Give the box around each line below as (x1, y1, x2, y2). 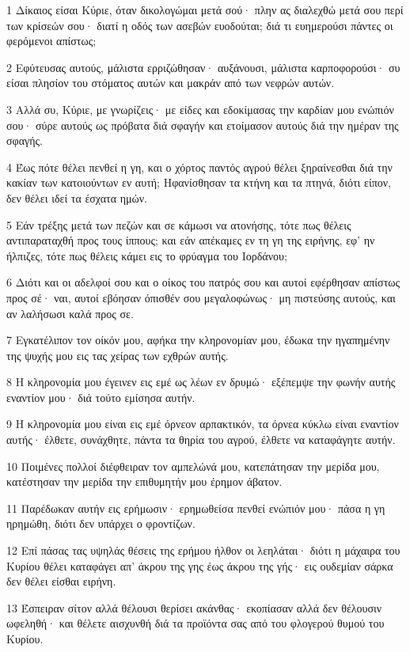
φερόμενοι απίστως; (6, 32, 97, 49)
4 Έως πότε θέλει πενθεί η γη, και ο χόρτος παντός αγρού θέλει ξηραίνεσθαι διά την (6, 158, 393, 175)
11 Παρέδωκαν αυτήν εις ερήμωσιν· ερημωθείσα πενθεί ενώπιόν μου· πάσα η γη (6, 499, 385, 516)
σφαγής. (6, 132, 43, 149)
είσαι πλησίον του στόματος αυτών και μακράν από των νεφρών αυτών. (6, 74, 335, 91)
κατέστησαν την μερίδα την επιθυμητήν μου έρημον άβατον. (6, 473, 283, 490)
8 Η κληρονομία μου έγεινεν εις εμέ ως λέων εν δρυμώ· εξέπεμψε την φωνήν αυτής (6, 373, 396, 390)
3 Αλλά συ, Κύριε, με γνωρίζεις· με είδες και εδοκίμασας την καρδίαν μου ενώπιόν (6, 100, 394, 117)
